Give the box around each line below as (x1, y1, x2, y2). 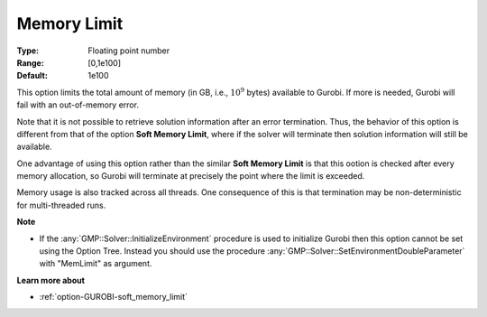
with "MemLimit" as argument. (39, 258, 152, 269)
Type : (16, 45, 40, 56)
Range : (16, 57, 44, 68)
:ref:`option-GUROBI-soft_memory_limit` (39, 292, 188, 303)
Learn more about (16, 275, 86, 285)
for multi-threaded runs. (16, 200, 106, 210)
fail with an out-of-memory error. (16, 99, 140, 110)
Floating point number (87, 45, 170, 56)
